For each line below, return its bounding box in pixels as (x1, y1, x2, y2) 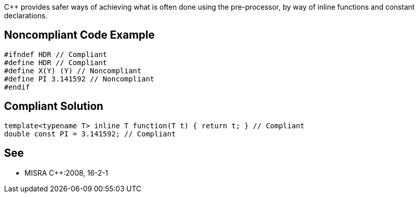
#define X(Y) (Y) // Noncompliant (4, 66, 142, 75)
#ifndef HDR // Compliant (4, 50, 107, 59)
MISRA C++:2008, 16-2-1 (24, 168, 108, 177)
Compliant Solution (4, 100, 103, 113)
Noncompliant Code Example (4, 29, 155, 42)
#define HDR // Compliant (4, 58, 107, 67)
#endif (4, 82, 30, 91)
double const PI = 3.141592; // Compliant (4, 129, 176, 138)
